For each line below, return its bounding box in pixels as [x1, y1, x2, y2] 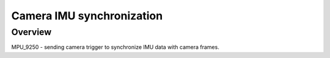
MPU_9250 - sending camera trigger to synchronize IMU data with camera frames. [11, 43, 219, 51]
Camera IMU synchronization [11, 9, 163, 22]
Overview [11, 27, 52, 37]
